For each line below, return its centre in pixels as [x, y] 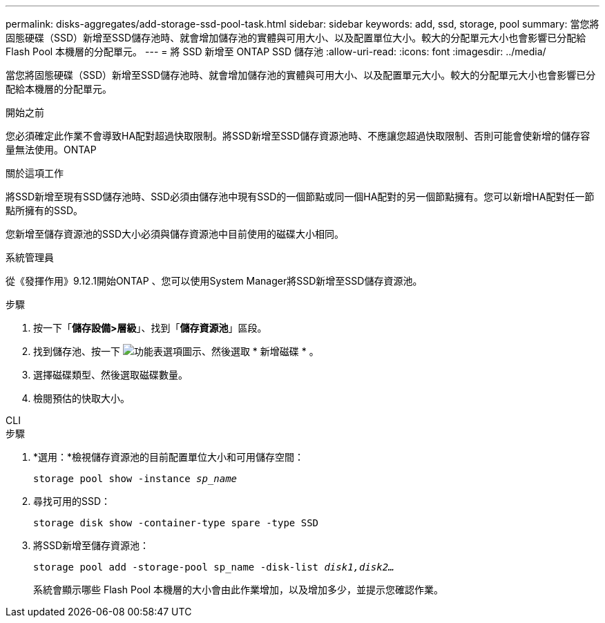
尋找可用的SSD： [72, 501]
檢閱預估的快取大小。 [81, 398]
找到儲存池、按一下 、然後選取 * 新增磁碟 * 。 [176, 351]
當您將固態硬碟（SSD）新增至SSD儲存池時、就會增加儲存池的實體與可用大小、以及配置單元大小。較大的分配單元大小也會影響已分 [301, 75]
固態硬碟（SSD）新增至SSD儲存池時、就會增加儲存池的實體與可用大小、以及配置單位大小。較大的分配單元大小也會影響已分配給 [296, 38]
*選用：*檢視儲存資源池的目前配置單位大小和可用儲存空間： [169, 457]
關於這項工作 [35, 173]
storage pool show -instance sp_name [135, 479]
